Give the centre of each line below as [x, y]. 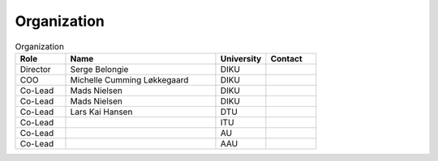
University [241, 58]
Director [36, 69]
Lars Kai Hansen [101, 112]
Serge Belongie [99, 69]
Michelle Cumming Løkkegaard [129, 79]
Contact [287, 58]
